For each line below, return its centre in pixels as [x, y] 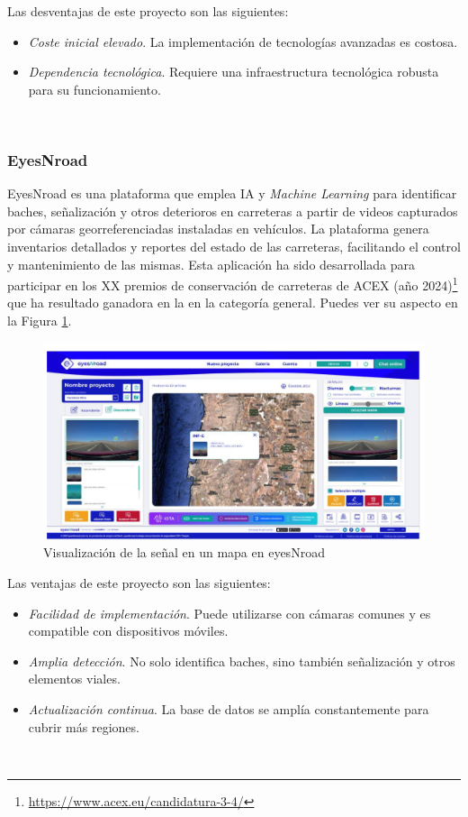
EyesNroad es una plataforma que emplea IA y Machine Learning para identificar [232, 193]
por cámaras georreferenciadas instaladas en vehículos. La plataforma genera [218, 229]
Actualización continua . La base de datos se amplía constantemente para [229, 709]
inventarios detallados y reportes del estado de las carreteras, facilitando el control [234, 246]
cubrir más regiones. [84, 726]
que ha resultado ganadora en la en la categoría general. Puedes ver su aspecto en [233, 303]
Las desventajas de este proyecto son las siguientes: [148, 11]
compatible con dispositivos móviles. [128, 631]
